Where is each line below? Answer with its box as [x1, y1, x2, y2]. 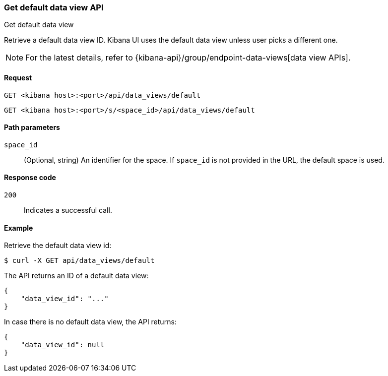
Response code [4, 173, 56, 182]
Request [4, 73, 32, 82]
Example [4, 223, 33, 232]
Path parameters [4, 123, 60, 132]
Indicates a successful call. [24, 206, 112, 215]
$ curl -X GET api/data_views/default [4, 256, 155, 265]
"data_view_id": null [20, 341, 105, 349]
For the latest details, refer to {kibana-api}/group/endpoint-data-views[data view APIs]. [25, 53, 351, 63]
